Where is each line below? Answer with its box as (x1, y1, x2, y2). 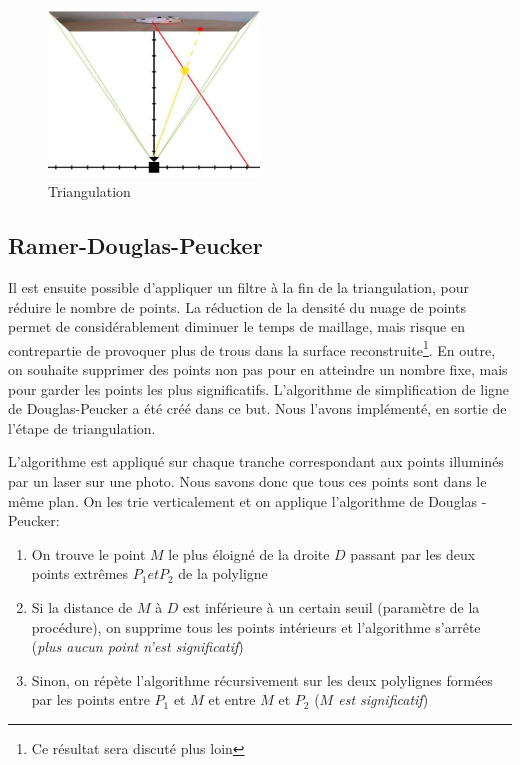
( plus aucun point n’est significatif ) (31, 636, 244, 657)
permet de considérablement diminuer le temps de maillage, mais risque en (8, 316, 465, 337)
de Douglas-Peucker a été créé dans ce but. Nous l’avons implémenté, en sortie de (8, 398, 507, 419)
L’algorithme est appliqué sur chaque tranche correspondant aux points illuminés (8, 451, 504, 472)
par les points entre (31, 689, 150, 710)
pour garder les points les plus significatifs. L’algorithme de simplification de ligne (8, 378, 510, 399)
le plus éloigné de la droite (168, 543, 330, 564)
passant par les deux (350, 543, 476, 564)
